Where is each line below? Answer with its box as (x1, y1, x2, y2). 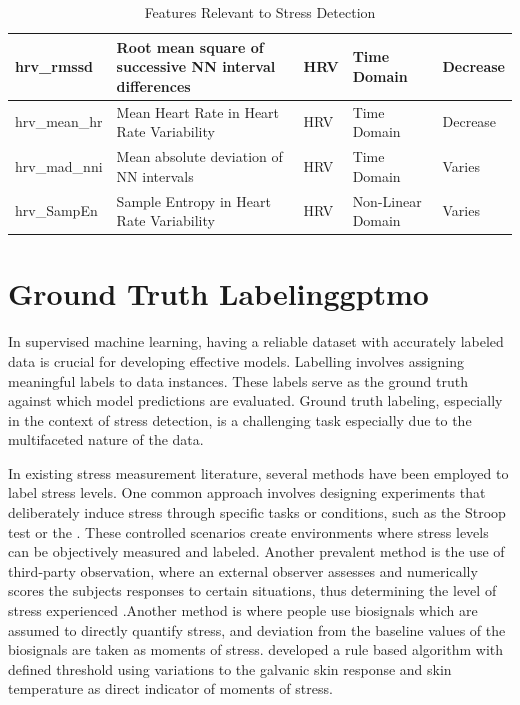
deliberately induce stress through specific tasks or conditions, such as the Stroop (8, 502, 506, 523)
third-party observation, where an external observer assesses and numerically (8, 560, 478, 581)
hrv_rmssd (15, 56, 93, 77)
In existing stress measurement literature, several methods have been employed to (8, 462, 509, 483)
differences (116, 75, 191, 96)
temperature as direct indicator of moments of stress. (8, 678, 333, 699)
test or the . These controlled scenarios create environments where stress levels (8, 521, 489, 542)
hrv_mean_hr (15, 111, 103, 132)
